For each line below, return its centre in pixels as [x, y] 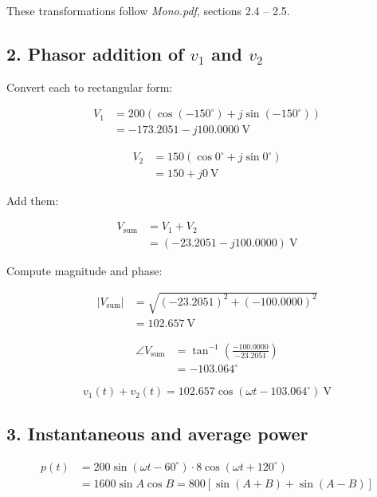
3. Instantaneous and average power [157, 433]
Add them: [33, 200]
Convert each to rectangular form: [90, 87]
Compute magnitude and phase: [84, 270]
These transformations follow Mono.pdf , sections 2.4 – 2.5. [148, 10]
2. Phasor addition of [95, 53]
